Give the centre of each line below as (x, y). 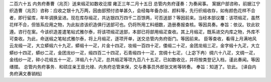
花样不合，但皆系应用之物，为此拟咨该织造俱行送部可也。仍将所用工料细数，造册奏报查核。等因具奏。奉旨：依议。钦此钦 (134, 24)
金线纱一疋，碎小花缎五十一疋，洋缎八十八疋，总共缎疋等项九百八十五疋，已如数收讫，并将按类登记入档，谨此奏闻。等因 (134, 59)
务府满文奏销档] (26, 73)
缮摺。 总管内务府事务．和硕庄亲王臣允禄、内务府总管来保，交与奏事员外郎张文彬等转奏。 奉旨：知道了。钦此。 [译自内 (133, 66)
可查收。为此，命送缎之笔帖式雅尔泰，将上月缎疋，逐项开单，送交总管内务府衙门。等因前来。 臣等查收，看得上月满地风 (133, 38)
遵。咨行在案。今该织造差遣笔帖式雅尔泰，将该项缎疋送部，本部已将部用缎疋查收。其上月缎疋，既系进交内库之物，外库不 (134, 31)
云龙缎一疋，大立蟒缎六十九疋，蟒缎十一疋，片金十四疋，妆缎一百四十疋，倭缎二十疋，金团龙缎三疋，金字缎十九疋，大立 (134, 45)
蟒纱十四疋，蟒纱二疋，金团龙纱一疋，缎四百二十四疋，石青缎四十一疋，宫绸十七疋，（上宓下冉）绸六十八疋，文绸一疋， (133, 52)
